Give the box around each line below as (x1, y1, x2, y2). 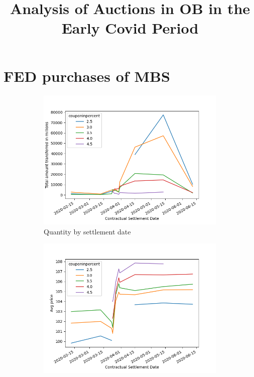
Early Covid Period (61, 18, 199, 38)
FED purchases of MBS (4, 65, 170, 86)
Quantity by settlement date (44, 226, 131, 236)
